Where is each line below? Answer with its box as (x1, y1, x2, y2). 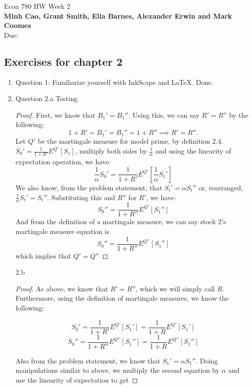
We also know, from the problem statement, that (15, 182, 162, 192)
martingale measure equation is (15, 226, 109, 236)
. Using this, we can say (128, 109, 200, 120)
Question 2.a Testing (15, 93, 78, 103)
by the (229, 109, 249, 120)
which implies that (15, 250, 72, 260)
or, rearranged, (198, 182, 243, 192)
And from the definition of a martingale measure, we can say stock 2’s (15, 216, 227, 227)
